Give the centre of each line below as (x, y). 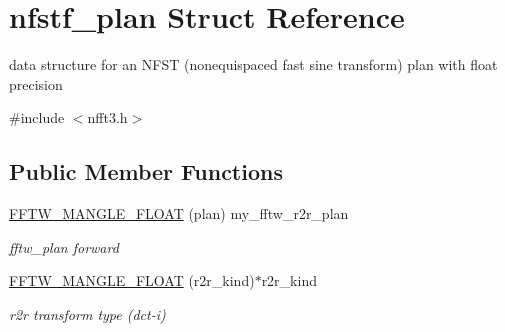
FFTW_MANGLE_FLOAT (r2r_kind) (132, 280)
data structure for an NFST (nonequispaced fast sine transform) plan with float (253, 64)
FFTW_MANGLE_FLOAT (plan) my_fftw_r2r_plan (179, 213)
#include (37, 117)
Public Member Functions (146, 171)
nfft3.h (107, 117)
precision (36, 83)
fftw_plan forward (64, 246)
